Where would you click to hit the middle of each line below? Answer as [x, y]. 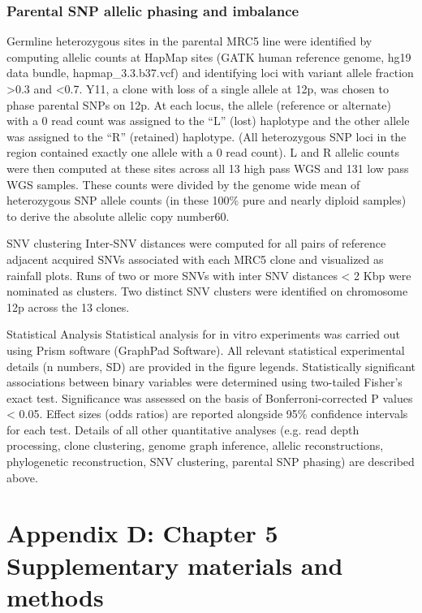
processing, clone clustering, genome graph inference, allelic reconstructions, [195, 445]
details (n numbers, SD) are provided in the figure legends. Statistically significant [211, 366]
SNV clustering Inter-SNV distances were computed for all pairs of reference [196, 243]
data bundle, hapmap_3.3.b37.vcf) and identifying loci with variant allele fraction [210, 73]
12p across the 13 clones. [68, 306]
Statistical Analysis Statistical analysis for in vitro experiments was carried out [203, 334]
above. [22, 477]
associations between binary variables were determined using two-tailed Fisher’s [205, 382]
